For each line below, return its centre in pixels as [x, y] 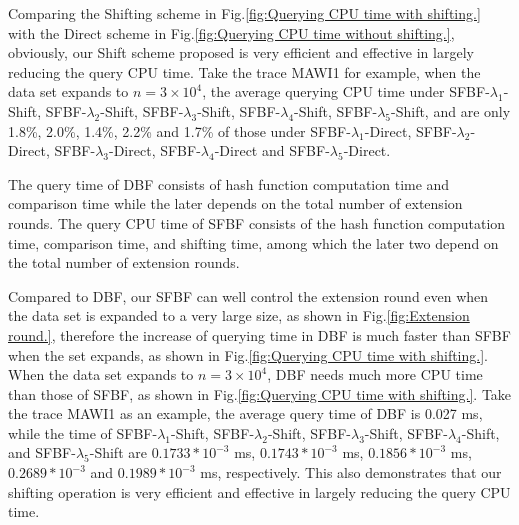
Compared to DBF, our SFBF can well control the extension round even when [248, 295]
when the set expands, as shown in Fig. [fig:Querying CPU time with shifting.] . [248, 354]
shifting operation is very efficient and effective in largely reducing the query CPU [259, 491]
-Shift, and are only [451, 110]
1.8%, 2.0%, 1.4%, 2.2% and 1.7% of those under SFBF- [179, 130]
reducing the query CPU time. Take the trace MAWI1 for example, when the [244, 71]
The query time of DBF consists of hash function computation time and [229, 183]
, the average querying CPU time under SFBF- [346, 91]
